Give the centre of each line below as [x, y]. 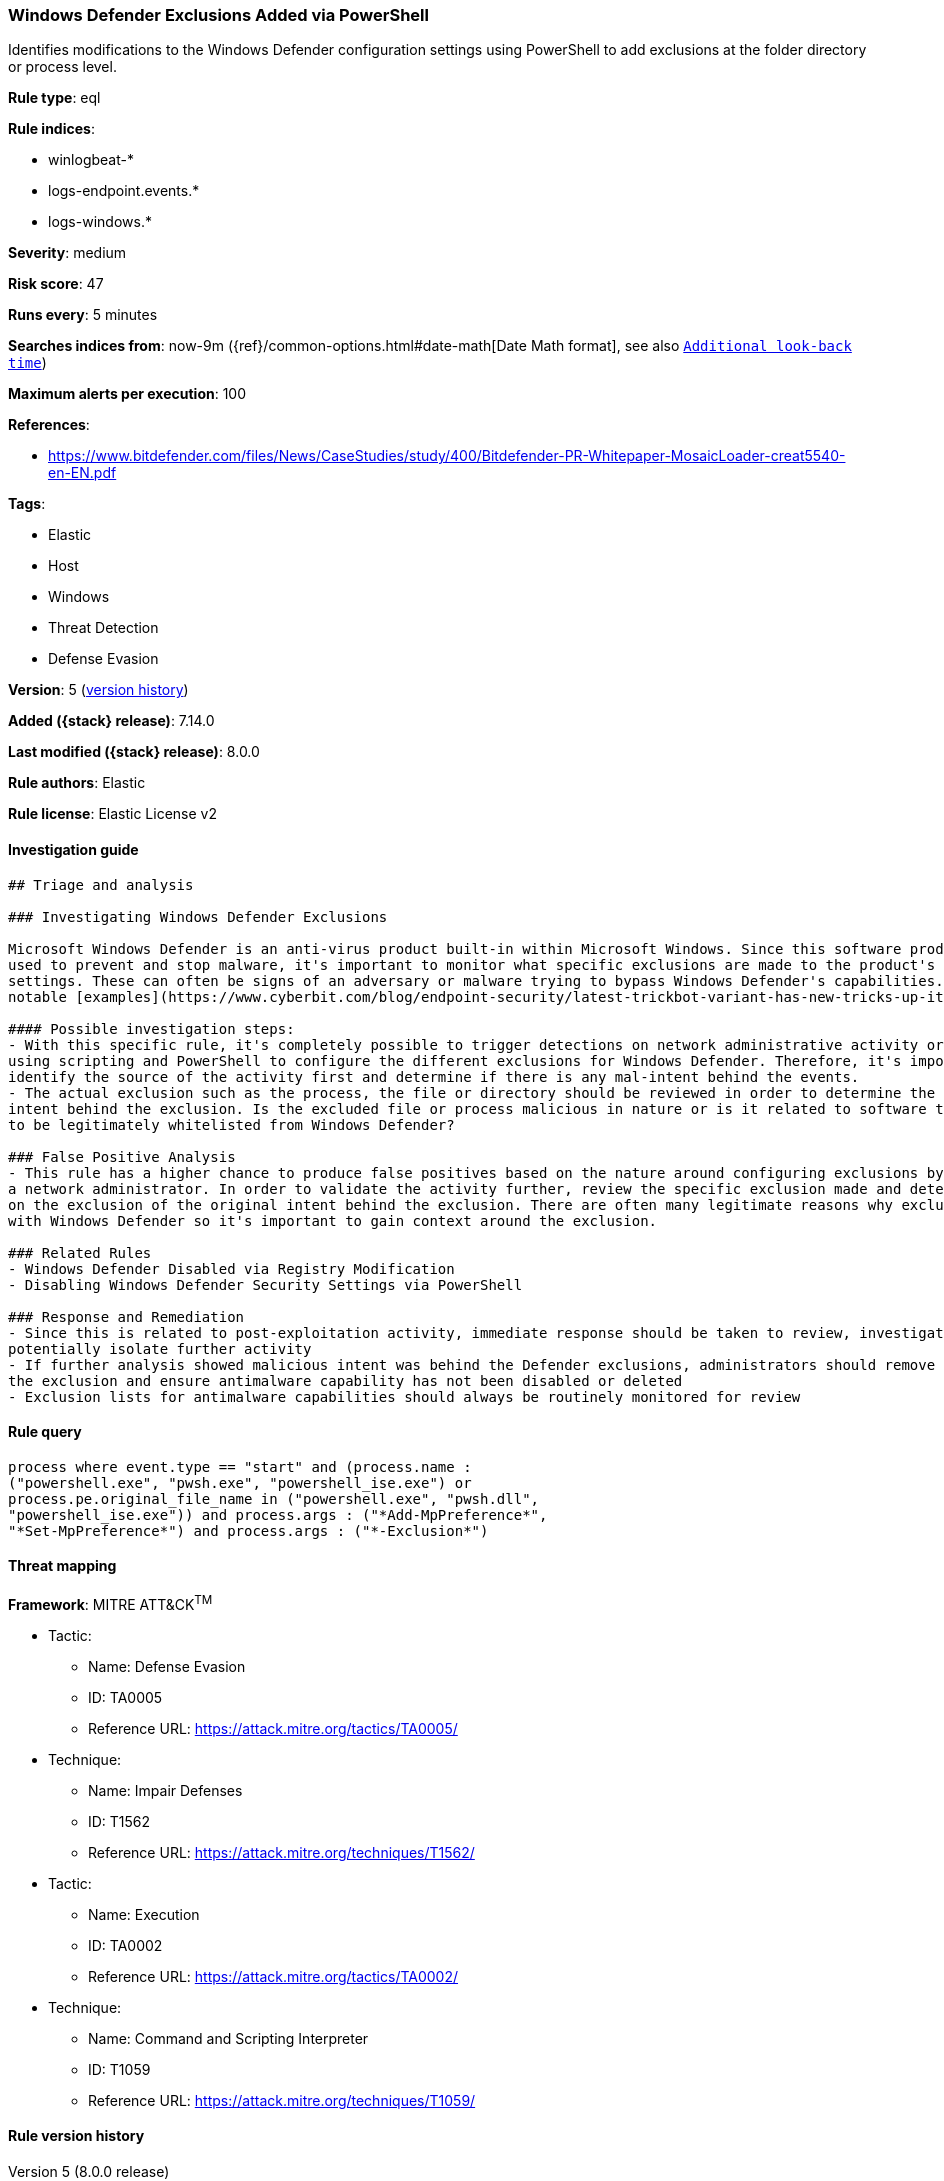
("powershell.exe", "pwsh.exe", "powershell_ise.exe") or [240, 1482]
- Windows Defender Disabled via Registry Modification [231, 1268]
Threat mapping [62, 1566]
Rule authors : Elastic [77, 783]
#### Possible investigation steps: [151, 1028]
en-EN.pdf [82, 473]
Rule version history [76, 2136]
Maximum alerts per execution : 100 [127, 394]
